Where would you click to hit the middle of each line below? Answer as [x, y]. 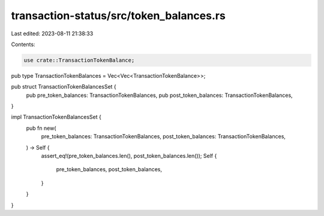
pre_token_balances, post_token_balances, [109, 169]
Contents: [23, 44]
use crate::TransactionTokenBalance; [79, 60]
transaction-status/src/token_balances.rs [118, 16]
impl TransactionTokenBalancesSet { [56, 117]
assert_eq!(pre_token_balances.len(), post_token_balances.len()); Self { [129, 156]
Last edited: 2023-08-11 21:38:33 [52, 34]
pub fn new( [41, 128]
